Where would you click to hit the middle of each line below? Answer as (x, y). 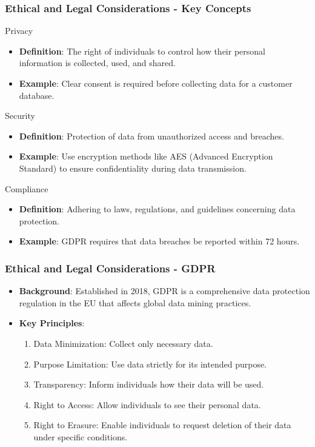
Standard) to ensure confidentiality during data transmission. (133, 168)
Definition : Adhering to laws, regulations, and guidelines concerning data (157, 209)
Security (20, 116)
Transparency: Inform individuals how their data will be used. (149, 384)
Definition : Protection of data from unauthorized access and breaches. (151, 136)
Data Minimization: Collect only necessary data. (123, 343)
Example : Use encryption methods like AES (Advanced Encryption (146, 156)
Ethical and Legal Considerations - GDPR (110, 268)
